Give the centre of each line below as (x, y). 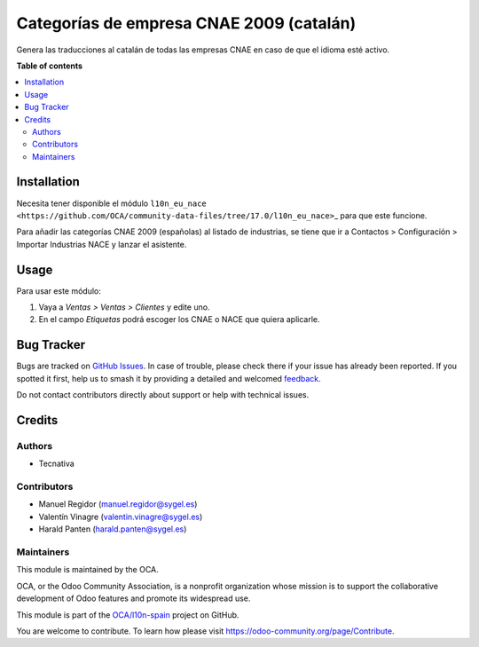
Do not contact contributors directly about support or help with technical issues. (163, 395)
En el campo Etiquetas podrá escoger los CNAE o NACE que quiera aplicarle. (179, 320)
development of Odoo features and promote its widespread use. (133, 598)
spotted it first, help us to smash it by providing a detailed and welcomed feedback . (169, 378)
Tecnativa (56, 464)
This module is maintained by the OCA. (87, 570)
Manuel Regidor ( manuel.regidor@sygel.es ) (118, 504)
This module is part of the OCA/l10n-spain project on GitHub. (128, 615)
